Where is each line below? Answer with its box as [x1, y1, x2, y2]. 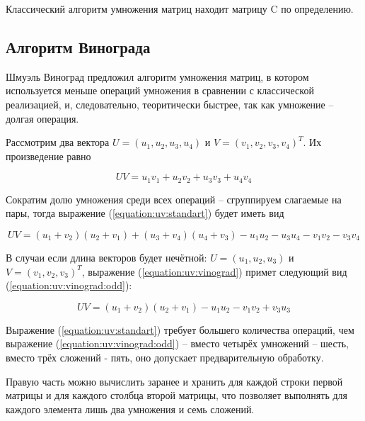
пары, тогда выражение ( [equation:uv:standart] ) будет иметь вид [6, 206, 284, 220]
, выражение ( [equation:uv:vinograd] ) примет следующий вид [81, 264, 347, 279]
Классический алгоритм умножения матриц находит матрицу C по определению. [6, 1, 354, 16]
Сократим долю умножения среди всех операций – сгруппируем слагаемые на [6, 191, 342, 206]
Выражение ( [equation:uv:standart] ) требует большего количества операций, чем [6, 322, 354, 337]
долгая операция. [6, 111, 79, 125]
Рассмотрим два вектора [6, 135, 110, 150]
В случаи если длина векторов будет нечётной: [6, 250, 207, 264]
